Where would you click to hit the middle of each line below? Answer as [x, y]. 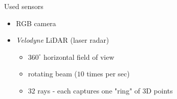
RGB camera [36, 23]
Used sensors [24, 6]
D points [159, 90]
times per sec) [108, 74]
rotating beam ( [53, 74]
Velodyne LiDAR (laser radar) [62, 40]
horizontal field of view [79, 57]
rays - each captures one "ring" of [89, 90]
